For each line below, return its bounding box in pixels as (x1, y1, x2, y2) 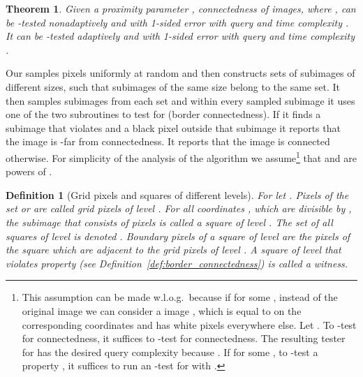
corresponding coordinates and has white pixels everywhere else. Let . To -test (22, 317, 357, 332)
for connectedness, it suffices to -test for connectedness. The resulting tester (22, 331, 346, 346)
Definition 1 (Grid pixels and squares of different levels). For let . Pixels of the (6, 187, 349, 202)
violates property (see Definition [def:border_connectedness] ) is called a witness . (6, 256, 348, 270)
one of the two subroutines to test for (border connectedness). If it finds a (6, 107, 321, 121)
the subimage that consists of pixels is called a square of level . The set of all (6, 214, 333, 229)
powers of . (6, 164, 52, 179)
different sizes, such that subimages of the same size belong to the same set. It (6, 79, 340, 94)
